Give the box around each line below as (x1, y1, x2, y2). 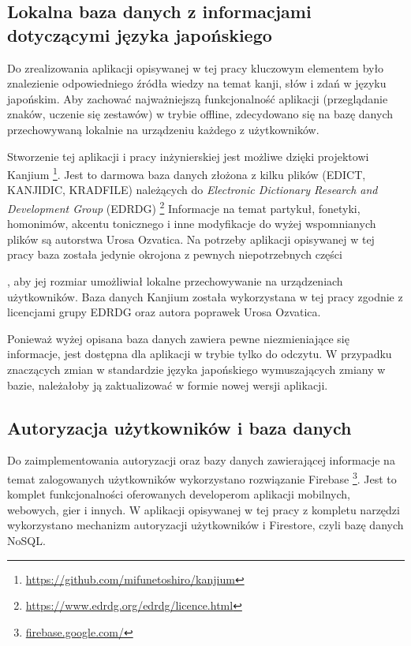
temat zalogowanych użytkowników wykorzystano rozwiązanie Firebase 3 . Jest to (7, 468, 397, 487)
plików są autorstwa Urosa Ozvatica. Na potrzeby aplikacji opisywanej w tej (7, 230, 375, 247)
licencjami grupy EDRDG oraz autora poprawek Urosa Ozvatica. (7, 304, 321, 320)
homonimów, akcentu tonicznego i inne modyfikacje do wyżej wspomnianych (7, 215, 376, 232)
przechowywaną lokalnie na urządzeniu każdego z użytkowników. (7, 121, 319, 137)
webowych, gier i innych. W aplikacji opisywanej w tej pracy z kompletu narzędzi (7, 501, 400, 517)
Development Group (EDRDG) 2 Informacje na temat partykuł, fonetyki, (7, 198, 361, 216)
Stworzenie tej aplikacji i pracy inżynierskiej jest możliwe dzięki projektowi (7, 147, 369, 164)
